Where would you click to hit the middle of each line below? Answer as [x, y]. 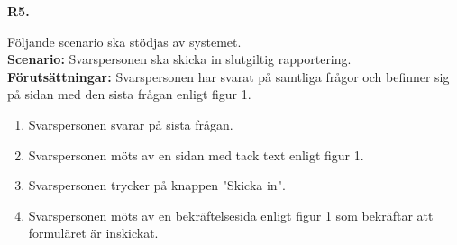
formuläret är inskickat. [93, 233]
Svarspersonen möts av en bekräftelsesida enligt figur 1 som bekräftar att [231, 215]
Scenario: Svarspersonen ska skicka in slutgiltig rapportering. [179, 59]
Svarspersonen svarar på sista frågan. [131, 124]
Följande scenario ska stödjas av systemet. [124, 41]
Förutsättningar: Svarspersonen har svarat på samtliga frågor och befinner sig [228, 76]
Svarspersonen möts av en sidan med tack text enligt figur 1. [196, 154]
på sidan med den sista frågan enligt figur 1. [129, 94]
